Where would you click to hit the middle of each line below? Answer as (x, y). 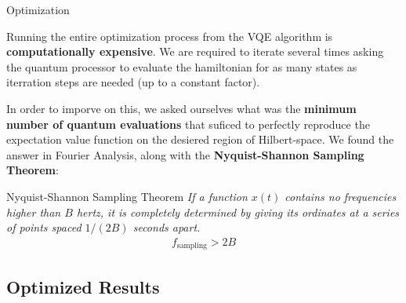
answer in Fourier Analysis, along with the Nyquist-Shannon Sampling (185, 154)
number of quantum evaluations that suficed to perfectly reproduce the (188, 124)
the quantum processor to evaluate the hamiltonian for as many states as (182, 66)
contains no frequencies (341, 196)
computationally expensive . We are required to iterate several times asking (195, 51)
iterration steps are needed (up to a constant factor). (133, 82)
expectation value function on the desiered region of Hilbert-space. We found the (200, 139)
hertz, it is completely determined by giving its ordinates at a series (238, 212)
